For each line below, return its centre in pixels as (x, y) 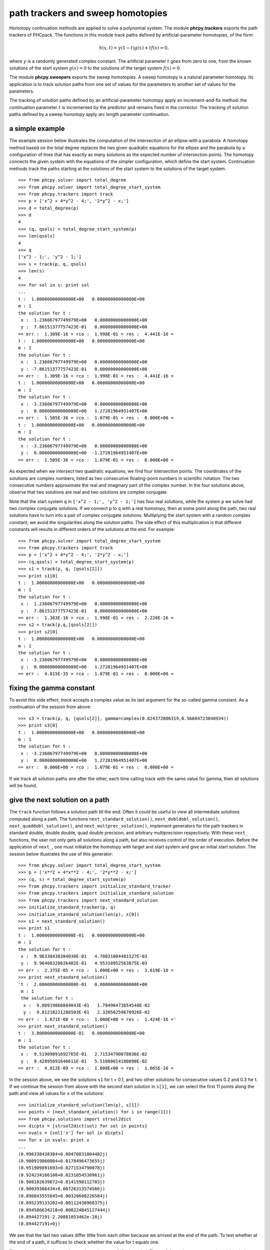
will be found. (23, 785)
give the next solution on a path (59, 800)
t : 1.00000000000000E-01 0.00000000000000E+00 (81, 935)
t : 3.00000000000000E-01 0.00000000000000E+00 (81, 1033)
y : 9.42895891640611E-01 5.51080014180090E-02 (84, 1061)
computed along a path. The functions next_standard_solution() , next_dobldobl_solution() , (114, 819)
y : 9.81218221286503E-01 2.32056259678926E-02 (86, 1012)
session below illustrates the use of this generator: (61, 854)
